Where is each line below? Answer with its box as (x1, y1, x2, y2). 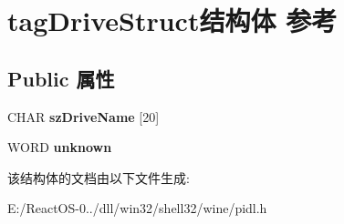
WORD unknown (7, 137, 112, 157)
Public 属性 (7, 64, 115, 92)
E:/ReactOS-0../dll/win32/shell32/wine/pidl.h (7, 199, 267, 218)
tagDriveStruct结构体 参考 (7, 2, 338, 39)
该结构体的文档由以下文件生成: (7, 168, 190, 187)
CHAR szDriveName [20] (7, 107, 160, 126)
